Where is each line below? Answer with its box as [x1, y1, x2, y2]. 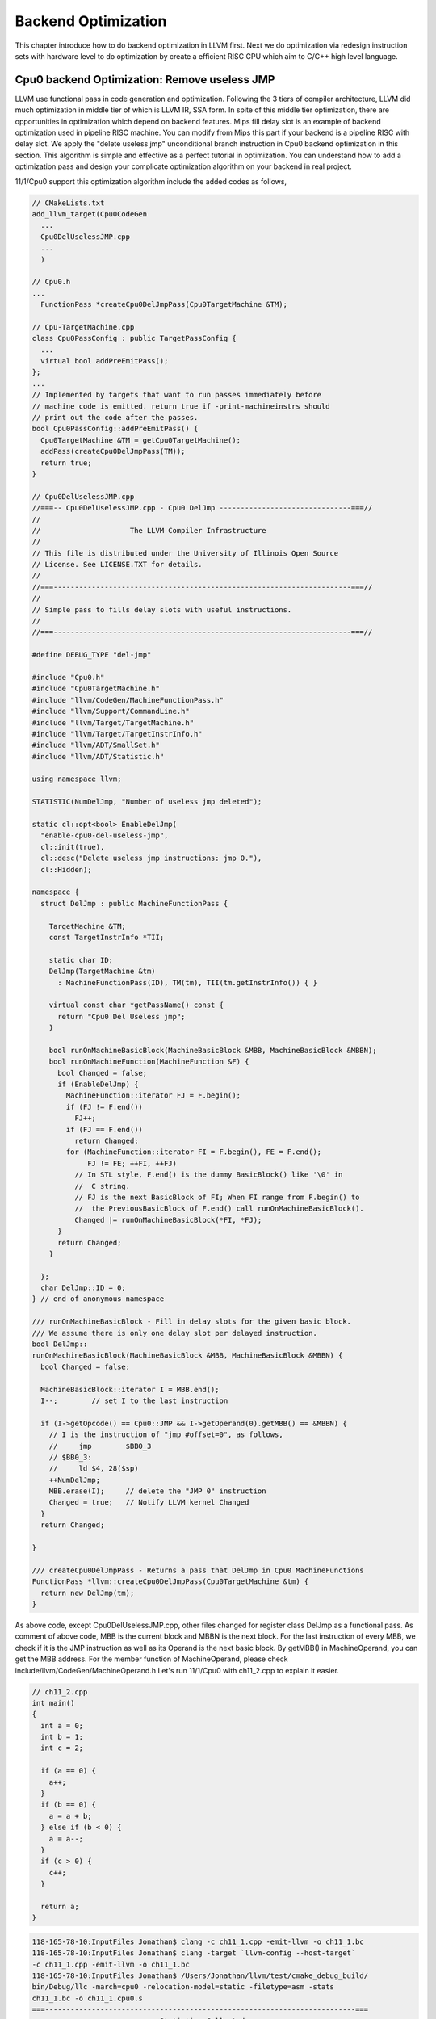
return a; [40, 1902, 80, 1911]
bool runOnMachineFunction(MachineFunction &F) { [48, 1057, 249, 1066]
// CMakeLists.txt [31, 198, 105, 208]
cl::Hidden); [40, 865, 92, 874]
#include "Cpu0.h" [31, 673, 105, 682]
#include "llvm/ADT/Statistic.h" [31, 752, 165, 761]
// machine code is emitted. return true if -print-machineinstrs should [31, 401, 330, 411]
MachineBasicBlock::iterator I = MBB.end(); [40, 1385, 220, 1394]
